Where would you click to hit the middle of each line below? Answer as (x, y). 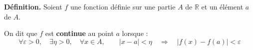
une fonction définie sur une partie (123, 6)
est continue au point (79, 33)
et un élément (222, 6)
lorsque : (135, 33)
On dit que (21, 33)
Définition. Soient (33, 6)
